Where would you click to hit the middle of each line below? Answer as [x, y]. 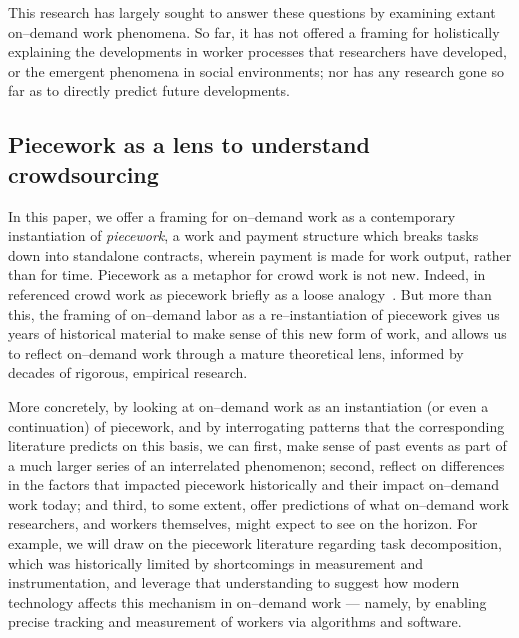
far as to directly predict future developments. [149, 90]
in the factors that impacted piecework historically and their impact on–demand [254, 484]
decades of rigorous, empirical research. [128, 372]
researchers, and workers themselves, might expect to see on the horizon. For [243, 523]
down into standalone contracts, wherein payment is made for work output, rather [260, 254]
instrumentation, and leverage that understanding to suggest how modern [234, 582]
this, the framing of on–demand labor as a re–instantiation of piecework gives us [254, 313]
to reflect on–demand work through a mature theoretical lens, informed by [236, 352]
